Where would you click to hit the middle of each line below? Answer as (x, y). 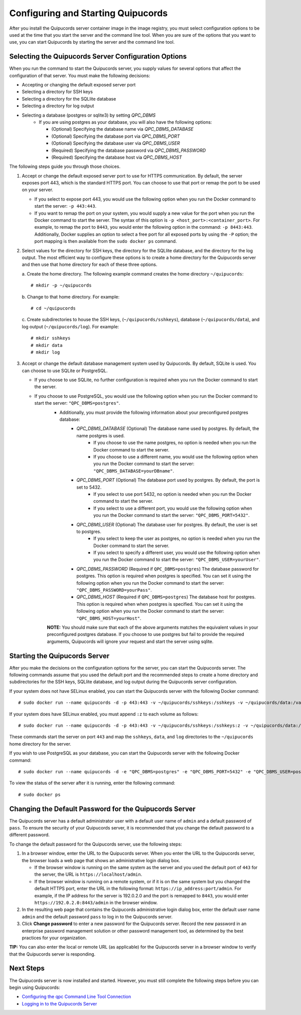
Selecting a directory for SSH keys (57, 92)
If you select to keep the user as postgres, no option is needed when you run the (177, 538)
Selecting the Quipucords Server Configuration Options (98, 57)
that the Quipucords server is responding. (52, 954)
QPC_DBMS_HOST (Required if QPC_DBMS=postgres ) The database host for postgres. (166, 597)
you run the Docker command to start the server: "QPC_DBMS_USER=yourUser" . (177, 560)
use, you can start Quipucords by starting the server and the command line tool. (92, 42)
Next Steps (27, 968)
